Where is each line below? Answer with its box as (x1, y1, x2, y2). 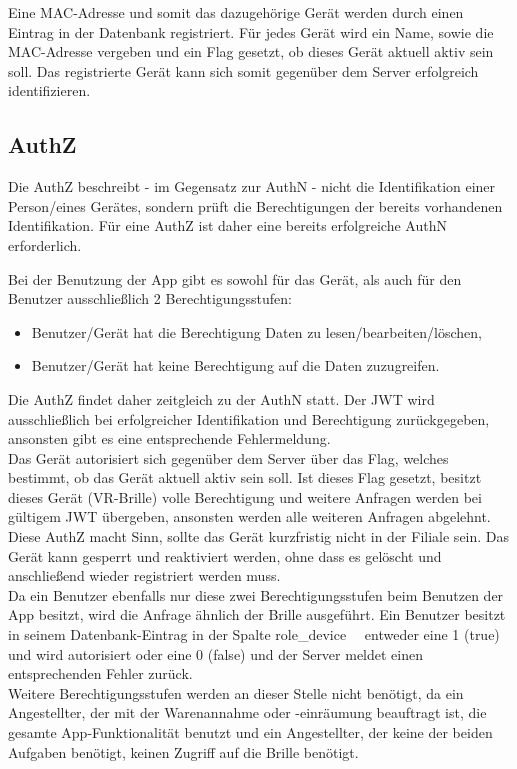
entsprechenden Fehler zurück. (8, 663, 193, 684)
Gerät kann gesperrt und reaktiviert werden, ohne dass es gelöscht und (8, 545, 442, 566)
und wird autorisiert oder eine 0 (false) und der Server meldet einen (8, 643, 424, 664)
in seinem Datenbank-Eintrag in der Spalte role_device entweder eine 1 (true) (8, 624, 500, 645)
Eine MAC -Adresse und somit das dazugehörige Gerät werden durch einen (8, 2, 464, 22)
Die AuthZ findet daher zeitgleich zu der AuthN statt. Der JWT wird (8, 388, 435, 409)
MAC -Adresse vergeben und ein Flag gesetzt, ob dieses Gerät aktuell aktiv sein (8, 41, 494, 62)
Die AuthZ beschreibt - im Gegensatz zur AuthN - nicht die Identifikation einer (8, 176, 496, 197)
